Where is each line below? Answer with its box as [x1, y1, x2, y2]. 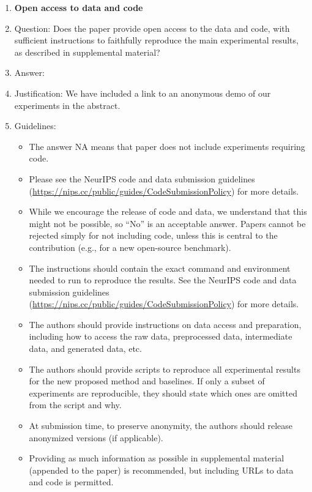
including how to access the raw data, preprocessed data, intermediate [29, 330, 292, 343]
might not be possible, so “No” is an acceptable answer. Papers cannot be [29, 217, 306, 229]
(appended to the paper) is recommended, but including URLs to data [29, 463, 294, 476]
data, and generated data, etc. [29, 342, 142, 355]
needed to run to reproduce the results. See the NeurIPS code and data [29, 274, 297, 286]
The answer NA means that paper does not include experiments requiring [29, 140, 305, 152]
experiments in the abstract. [14, 99, 121, 111]
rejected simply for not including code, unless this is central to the [29, 229, 278, 242]
